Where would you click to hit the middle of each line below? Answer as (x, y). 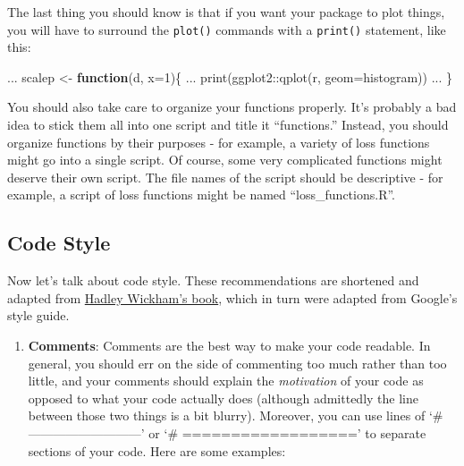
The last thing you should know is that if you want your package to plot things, (226, 12)
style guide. (38, 315)
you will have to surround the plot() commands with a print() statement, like (227, 29)
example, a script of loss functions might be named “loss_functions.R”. (201, 195)
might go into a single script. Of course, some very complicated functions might (225, 160)
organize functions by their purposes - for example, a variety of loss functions (219, 142)
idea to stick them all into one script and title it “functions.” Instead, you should (228, 125)
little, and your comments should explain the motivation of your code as (226, 381)
